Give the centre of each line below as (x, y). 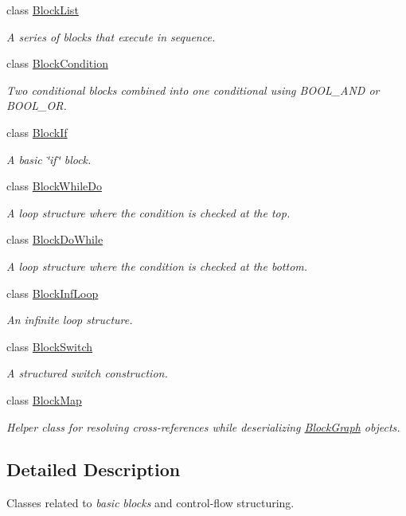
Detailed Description (94, 469)
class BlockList (43, 10)
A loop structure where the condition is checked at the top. (148, 212)
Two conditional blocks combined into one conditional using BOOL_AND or (193, 90)
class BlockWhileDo (54, 186)
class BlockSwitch (50, 346)
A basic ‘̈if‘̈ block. (49, 159)
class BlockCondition (57, 63)
